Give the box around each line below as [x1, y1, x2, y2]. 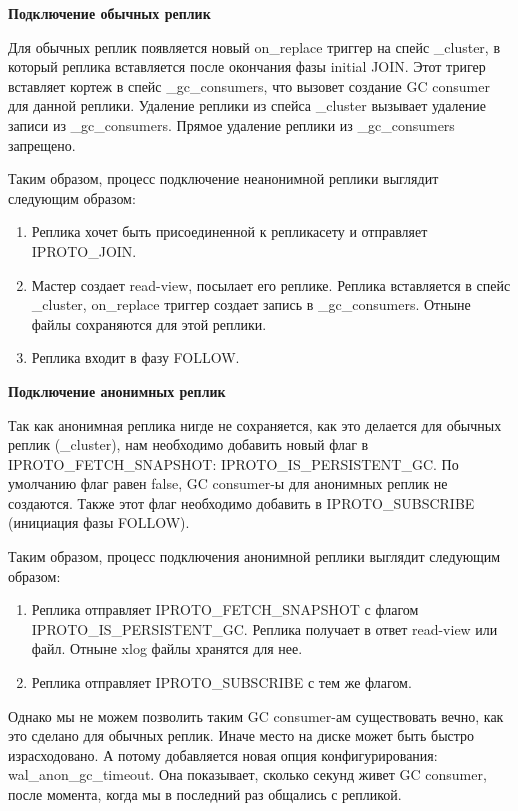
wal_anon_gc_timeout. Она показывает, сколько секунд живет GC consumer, [8, 764, 487, 785]
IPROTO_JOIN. [31, 240, 137, 261]
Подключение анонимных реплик [8, 380, 226, 401]
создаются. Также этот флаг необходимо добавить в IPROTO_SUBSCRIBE [8, 492, 475, 513]
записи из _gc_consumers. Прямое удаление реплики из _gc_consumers [8, 114, 455, 135]
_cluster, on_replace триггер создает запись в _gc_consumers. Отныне [31, 294, 471, 315]
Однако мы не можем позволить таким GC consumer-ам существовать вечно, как [8, 705, 504, 726]
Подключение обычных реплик [8, 3, 211, 23]
